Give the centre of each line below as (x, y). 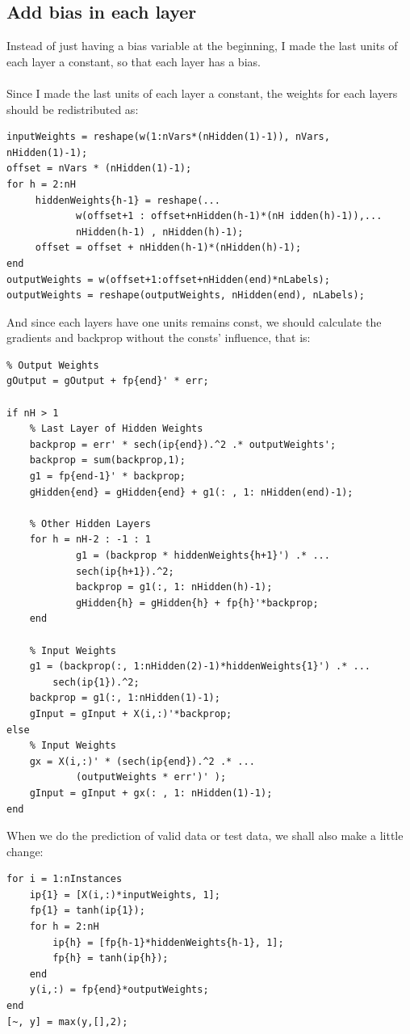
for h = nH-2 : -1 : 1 (90, 540)
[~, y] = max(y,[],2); (67, 1021)
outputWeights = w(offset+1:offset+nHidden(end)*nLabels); (168, 279)
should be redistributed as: (73, 109)
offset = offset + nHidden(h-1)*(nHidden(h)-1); (168, 248)
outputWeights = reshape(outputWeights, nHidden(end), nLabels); (186, 295)
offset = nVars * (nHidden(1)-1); (99, 169)
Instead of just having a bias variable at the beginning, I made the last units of (202, 46)
